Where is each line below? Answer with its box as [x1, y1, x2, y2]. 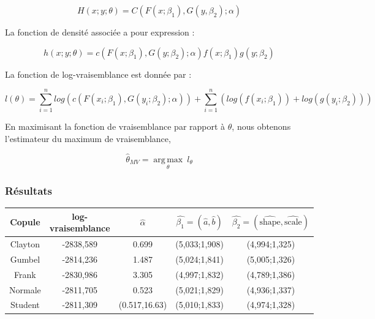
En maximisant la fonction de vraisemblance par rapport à [5, 120, 225, 133]
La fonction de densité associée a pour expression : [5, 26, 195, 38]
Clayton [10, 238, 40, 250]
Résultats [5, 182, 53, 198]
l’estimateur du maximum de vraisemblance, [5, 132, 171, 144]
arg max [153, 155, 183, 164]
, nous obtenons [232, 120, 291, 133]
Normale [9, 283, 41, 296]
